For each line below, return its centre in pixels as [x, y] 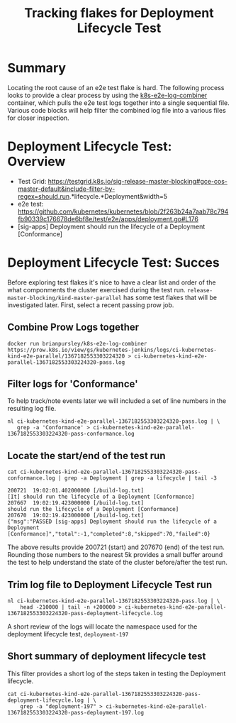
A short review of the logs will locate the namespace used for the [102, 627]
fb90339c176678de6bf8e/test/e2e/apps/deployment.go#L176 [108, 219]
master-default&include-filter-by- [66, 189]
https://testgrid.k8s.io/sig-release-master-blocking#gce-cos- [138, 181]
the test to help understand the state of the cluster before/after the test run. [118, 563]
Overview [36, 162]
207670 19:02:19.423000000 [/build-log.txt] [75, 516]
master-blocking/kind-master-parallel [64, 298]
